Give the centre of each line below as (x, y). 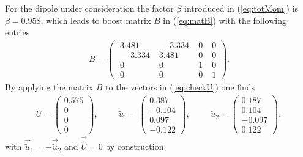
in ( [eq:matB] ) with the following (225, 20)
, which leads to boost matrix (96, 20)
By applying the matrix (49, 87)
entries (17, 32)
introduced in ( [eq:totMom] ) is (241, 8)
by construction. (136, 146)
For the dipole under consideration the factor (89, 8)
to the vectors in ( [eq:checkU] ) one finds (180, 87)
